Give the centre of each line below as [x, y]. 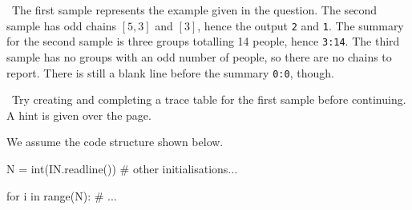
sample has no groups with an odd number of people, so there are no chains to [199, 56]
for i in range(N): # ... [62, 195]
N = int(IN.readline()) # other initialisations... [122, 168]
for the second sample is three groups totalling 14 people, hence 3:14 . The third [203, 41]
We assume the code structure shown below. [115, 142]
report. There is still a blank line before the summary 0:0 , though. [170, 72]
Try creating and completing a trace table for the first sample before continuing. [209, 99]
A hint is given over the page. [79, 115]
